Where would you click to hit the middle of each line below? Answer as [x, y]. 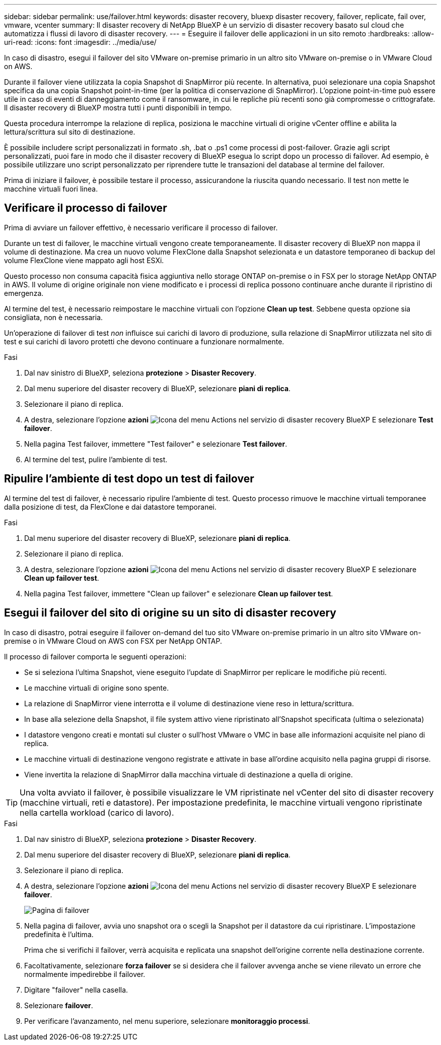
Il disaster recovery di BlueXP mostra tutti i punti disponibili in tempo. [118, 108]
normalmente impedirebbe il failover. [85, 974]
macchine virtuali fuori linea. [51, 189]
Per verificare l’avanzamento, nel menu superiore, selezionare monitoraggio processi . [167, 1021]
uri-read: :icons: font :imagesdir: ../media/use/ [80, 42]
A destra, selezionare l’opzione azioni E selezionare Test [229, 419]
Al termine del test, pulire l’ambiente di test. [96, 459]
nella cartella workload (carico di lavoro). [97, 812]
